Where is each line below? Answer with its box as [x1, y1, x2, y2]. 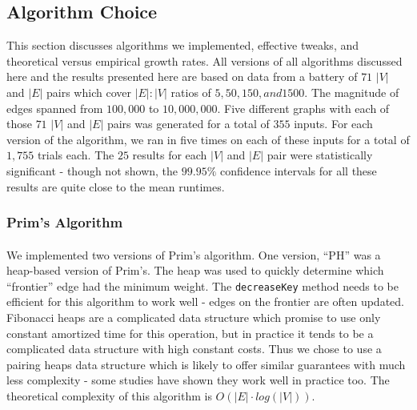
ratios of [170, 83, 211, 100]
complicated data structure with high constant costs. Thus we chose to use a [6, 340, 382, 357]
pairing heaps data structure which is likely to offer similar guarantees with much [6, 356, 406, 372]
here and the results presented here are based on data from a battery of [6, 68, 358, 85]
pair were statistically [267, 147, 373, 163]
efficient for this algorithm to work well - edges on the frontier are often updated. [6, 293, 404, 310]
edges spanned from [6, 99, 103, 116]
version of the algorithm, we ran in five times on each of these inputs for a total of [6, 131, 410, 147]
